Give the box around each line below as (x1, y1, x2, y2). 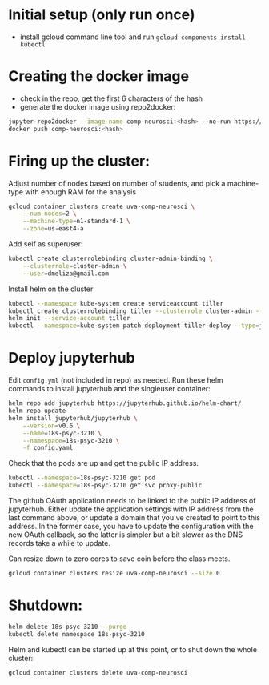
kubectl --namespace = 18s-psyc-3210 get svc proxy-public (8, 482, 203, 490)
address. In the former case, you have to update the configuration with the (8, 522, 254, 531)
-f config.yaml (22, 444, 74, 452)
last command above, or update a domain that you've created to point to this (8, 513, 260, 522)
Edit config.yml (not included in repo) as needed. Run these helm (8, 375, 224, 385)
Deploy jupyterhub (8, 349, 135, 367)
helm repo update (8, 407, 66, 415)
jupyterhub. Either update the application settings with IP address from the (8, 504, 254, 514)
